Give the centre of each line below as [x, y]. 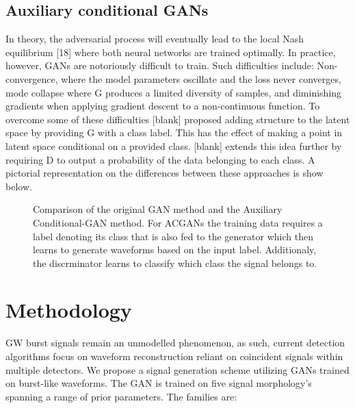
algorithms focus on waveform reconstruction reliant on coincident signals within [174, 356]
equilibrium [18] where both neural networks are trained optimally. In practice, [171, 52]
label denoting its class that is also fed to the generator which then [173, 236]
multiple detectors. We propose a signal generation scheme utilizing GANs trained [177, 369]
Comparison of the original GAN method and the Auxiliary [158, 209]
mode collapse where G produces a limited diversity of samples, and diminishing [174, 92]
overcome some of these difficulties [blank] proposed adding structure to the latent [178, 119]
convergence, [32, 78]
